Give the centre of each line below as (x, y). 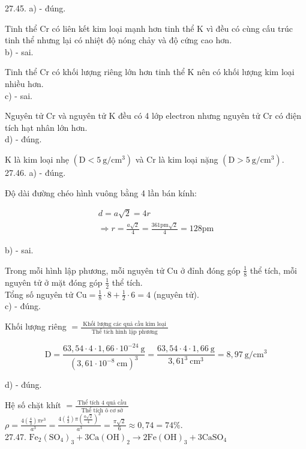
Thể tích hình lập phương (124, 332)
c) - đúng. (23, 306)
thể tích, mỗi (273, 270)
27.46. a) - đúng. (35, 172)
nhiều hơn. (24, 83)
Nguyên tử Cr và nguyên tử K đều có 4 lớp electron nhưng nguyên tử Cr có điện (153, 116)
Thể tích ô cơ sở (102, 410)
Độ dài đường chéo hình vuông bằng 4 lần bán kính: (101, 192)
